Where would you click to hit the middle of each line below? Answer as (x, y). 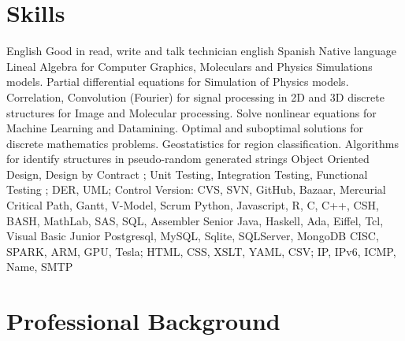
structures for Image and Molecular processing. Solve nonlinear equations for (191, 112)
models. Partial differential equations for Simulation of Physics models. (178, 82)
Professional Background (143, 321)
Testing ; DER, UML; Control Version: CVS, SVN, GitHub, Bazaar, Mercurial (196, 189)
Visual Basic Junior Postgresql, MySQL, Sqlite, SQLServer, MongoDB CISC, (193, 236)
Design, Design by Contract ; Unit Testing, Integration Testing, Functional (187, 174)
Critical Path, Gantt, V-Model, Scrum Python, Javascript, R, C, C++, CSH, (193, 205)
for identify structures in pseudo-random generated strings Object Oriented (188, 159)
